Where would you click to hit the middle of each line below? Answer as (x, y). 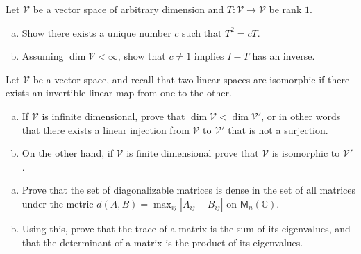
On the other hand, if (67, 153)
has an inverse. (284, 56)
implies (209, 56)
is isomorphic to (306, 153)
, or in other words (301, 116)
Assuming (43, 56)
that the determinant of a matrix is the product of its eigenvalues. (162, 242)
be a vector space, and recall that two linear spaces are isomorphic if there (191, 79)
